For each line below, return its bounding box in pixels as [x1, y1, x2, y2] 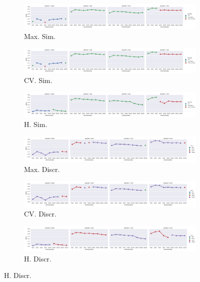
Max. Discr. [24, 163, 60, 174]
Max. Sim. [24, 30, 56, 41]
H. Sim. [24, 119, 47, 129]
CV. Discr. [24, 208, 56, 219]
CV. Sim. [24, 74, 52, 85]
